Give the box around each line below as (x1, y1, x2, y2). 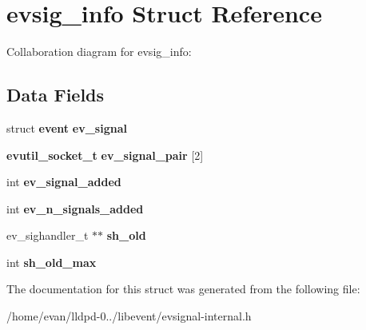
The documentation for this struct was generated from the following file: (6, 280, 360, 297)
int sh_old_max (6, 253, 97, 270)
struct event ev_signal (6, 119, 127, 136)
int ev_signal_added (6, 173, 121, 190)
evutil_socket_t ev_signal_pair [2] (6, 146, 204, 163)
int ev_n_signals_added (6, 200, 144, 217)
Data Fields (6, 82, 105, 107)
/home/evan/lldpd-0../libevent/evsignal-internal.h (6, 308, 252, 324)
